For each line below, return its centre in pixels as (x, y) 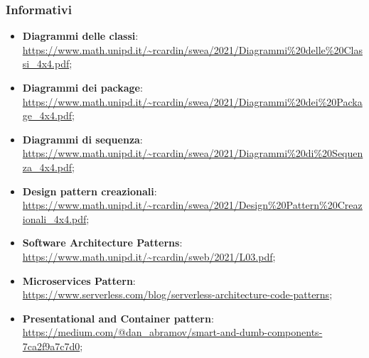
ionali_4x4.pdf (54, 218)
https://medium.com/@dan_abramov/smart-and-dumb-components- (172, 332)
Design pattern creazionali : (90, 191)
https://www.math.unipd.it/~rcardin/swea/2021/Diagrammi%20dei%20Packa (192, 101)
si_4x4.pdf (46, 64)
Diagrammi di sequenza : (82, 139)
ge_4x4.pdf (47, 115)
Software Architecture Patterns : (102, 243)
